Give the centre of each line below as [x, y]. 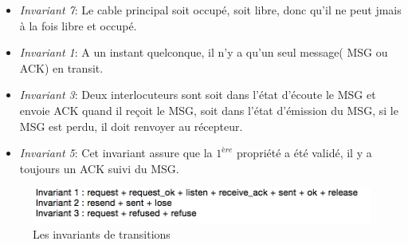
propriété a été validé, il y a [304, 153]
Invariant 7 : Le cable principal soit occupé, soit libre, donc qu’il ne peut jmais [210, 10]
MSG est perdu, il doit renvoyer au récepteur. [131, 126]
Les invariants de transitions [102, 234]
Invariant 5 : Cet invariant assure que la [116, 153]
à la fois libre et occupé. [78, 25]
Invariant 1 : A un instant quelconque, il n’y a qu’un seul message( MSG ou [204, 52]
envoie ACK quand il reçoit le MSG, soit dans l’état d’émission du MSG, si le [209, 110]
